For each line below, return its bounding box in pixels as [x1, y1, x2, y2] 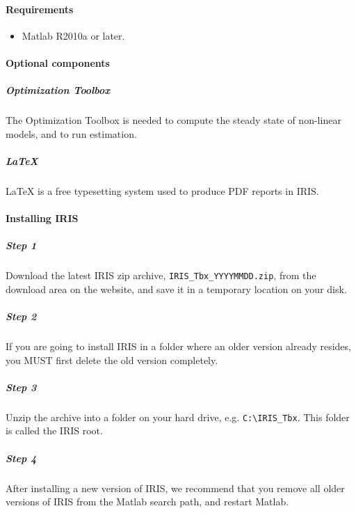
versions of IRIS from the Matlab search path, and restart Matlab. [6, 494, 289, 509]
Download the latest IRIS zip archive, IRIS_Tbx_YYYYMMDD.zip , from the [6, 268, 316, 283]
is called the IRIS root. [6, 423, 103, 438]
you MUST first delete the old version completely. [6, 352, 218, 367]
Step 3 [6, 379, 37, 394]
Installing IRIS [6, 211, 79, 226]
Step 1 [6, 238, 37, 253]
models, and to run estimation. [6, 126, 137, 141]
